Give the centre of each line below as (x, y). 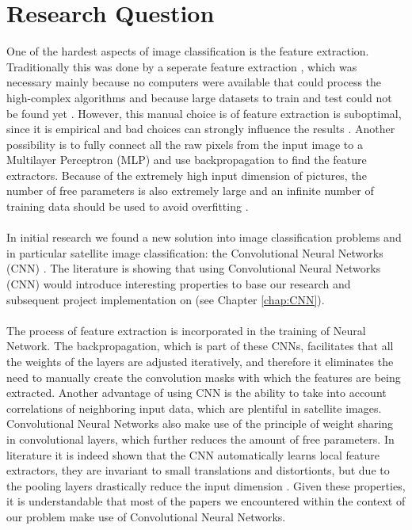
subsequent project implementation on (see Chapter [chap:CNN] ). (166, 299)
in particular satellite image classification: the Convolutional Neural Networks (195, 252)
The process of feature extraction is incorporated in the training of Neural (186, 330)
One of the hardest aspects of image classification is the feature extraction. (188, 51)
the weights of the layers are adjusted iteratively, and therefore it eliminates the (200, 361)
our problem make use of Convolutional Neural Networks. (146, 516)
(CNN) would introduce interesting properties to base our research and (179, 284)
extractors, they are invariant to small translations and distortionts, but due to (198, 470)
